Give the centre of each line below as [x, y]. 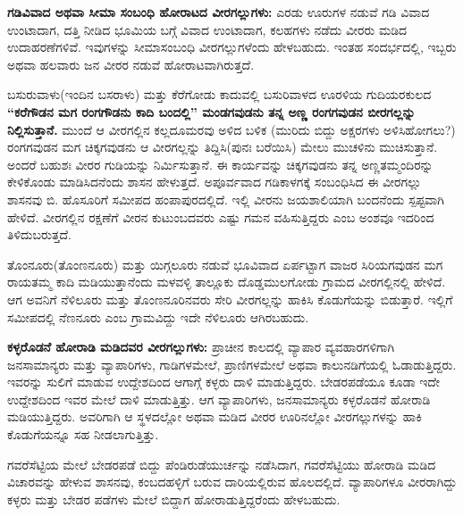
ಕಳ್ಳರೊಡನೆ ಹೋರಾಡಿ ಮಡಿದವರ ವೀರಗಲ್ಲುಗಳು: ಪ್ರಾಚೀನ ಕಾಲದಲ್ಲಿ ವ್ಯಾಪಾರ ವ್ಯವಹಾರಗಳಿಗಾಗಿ [201, 347]
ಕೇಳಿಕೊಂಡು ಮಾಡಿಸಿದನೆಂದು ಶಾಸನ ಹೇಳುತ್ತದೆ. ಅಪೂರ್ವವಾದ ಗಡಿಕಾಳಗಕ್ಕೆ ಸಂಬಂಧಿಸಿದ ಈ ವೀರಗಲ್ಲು [215, 182]
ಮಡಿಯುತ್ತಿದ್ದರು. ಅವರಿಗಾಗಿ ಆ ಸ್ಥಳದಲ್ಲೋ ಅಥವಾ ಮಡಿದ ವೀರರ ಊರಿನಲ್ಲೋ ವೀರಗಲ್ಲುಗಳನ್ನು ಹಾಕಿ [215, 416]
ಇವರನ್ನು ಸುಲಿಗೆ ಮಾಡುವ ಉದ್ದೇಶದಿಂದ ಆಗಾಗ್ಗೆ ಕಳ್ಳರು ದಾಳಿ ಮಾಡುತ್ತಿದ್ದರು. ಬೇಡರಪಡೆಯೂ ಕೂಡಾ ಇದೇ [223, 382]
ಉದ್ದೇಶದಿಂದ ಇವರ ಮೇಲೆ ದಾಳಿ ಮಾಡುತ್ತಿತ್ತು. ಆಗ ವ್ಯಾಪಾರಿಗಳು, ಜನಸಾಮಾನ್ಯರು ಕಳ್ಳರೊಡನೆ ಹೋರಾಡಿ [219, 399]
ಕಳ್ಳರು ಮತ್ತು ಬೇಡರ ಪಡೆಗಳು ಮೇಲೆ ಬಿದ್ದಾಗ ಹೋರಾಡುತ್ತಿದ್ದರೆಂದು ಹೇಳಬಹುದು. [174, 499]
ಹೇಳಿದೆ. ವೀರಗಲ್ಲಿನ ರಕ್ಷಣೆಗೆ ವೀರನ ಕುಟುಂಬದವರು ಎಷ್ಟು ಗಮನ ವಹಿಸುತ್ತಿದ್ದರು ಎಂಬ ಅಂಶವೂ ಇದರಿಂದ [221, 216]
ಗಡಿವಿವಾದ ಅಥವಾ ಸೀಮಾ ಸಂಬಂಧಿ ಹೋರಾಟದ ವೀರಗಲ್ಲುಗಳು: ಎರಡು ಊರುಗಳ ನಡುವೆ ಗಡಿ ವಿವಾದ [219, 12]
